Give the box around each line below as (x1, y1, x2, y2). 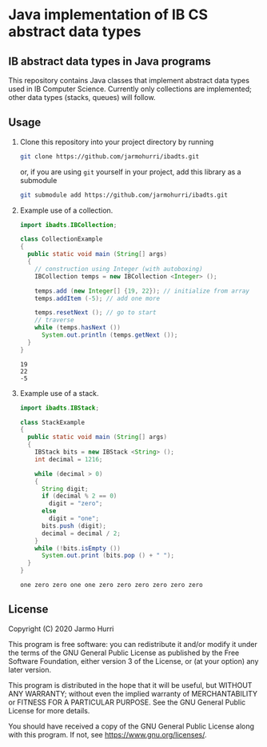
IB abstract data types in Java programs (8, 54, 211, 68)
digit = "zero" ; (49, 500, 103, 508)
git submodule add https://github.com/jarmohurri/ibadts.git (19, 190, 229, 199)
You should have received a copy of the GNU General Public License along (8, 721, 254, 731)
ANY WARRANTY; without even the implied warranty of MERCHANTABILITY (8, 689, 258, 698)
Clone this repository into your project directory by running (19, 137, 214, 146)
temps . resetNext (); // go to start (34, 309, 157, 317)
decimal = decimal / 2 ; (41, 529, 122, 537)
